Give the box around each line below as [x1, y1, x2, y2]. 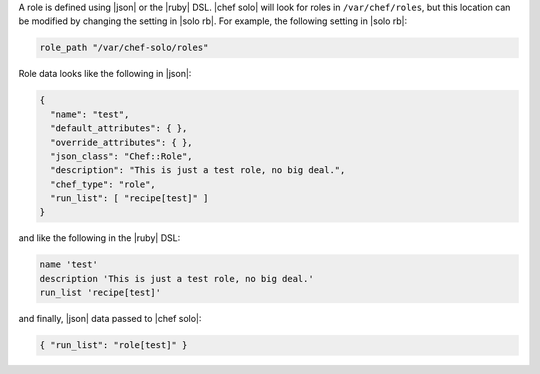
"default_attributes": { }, [50, 123, 188, 134]
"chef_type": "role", [50, 178, 157, 190]
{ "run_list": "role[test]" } [39, 340, 188, 351]
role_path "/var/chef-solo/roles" [39, 42, 209, 54]
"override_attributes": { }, [50, 136, 194, 148]
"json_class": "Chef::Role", [50, 150, 194, 162]
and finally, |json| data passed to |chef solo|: [18, 313, 202, 325]
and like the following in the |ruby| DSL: [18, 232, 181, 244]
